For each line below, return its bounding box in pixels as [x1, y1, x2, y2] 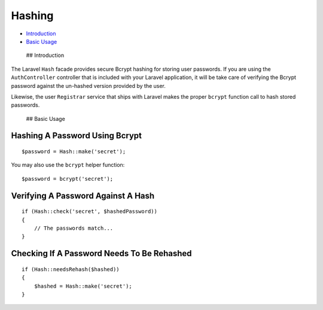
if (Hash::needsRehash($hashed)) [22, 266, 120, 272]
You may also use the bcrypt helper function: [11, 162, 125, 169]
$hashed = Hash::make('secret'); [33, 282, 133, 290]
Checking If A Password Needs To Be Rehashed [11, 248, 192, 259]
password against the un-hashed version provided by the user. [11, 82, 166, 89]
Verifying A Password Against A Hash [11, 190, 155, 200]
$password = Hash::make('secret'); [22, 148, 126, 155]
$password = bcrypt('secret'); [22, 175, 114, 182]
